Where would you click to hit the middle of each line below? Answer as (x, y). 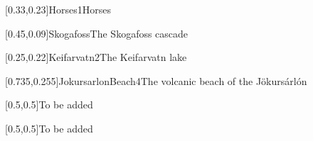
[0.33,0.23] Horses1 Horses (58, 9)
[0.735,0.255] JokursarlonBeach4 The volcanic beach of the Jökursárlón (156, 80)
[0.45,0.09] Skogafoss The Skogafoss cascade (97, 33)
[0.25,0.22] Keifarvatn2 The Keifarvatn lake (96, 57)
